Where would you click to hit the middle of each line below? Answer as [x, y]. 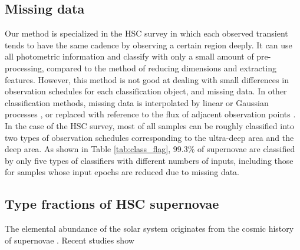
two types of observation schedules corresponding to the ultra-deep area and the [149, 137]
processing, [24, 68]
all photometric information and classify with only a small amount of [129, 56]
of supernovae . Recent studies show [70, 240]
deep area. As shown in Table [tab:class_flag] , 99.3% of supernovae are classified [150, 149]
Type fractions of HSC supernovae [112, 204]
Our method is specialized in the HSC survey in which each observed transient [146, 33]
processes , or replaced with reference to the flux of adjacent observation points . [150, 114]
